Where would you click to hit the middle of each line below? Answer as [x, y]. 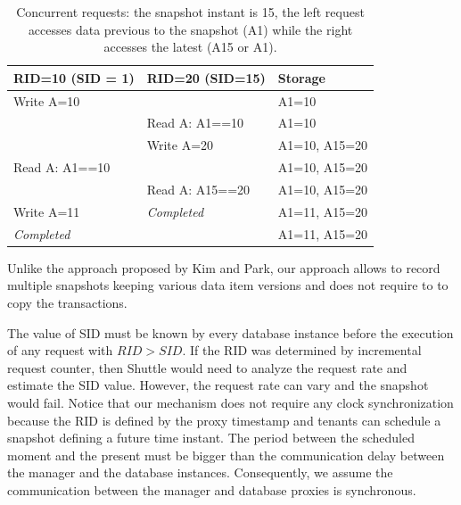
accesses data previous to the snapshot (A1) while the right [190, 29]
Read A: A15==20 [198, 189]
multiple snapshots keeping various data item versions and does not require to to [228, 285]
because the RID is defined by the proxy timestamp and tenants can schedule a [224, 420]
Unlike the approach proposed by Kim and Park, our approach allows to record [224, 267]
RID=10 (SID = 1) [74, 77]
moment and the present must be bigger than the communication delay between [226, 455]
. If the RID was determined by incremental [302, 350]
